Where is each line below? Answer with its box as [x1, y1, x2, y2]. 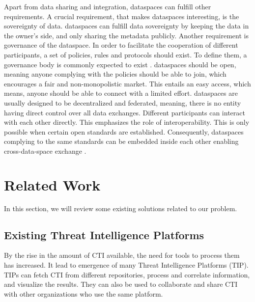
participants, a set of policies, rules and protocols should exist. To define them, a [4, 49, 247, 59]
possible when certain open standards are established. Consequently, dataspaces [4, 126, 244, 137]
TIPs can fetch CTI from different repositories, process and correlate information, [4, 269, 250, 279]
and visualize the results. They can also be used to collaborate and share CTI [4, 279, 238, 289]
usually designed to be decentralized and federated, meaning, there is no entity [4, 97, 241, 108]
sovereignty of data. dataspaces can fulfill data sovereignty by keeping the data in [4, 21, 249, 31]
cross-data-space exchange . [4, 145, 86, 156]
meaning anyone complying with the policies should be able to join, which [4, 69, 227, 79]
